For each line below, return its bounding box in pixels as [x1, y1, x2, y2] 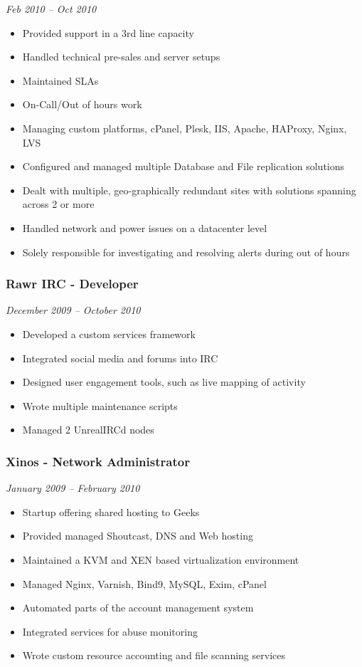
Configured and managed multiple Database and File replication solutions [22, 159, 345, 174]
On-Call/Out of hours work [22, 97, 142, 112]
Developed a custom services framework [22, 326, 196, 341]
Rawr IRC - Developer [6, 275, 139, 293]
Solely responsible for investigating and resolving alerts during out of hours [22, 244, 350, 259]
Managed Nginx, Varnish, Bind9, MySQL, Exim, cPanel [22, 576, 267, 591]
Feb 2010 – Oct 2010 [6, 1, 97, 16]
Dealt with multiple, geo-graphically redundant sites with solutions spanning [22, 182, 356, 197]
